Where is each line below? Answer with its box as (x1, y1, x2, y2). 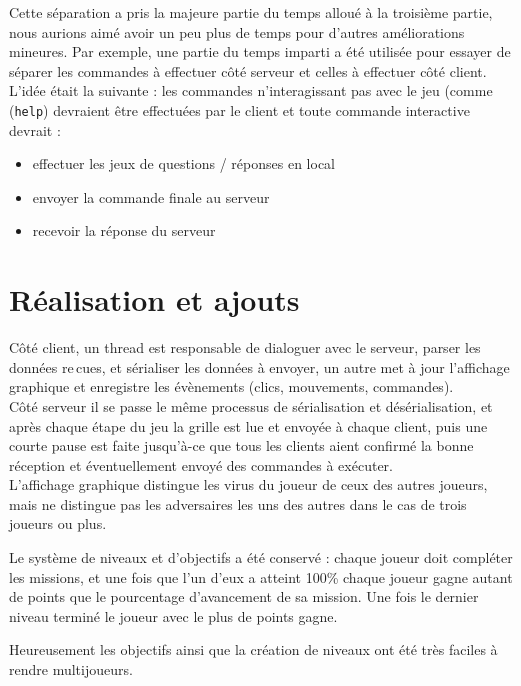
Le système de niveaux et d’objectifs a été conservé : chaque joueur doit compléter (9, 547, 513, 568)
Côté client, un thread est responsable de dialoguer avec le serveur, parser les (9, 337, 481, 358)
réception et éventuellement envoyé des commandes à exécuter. (9, 454, 393, 475)
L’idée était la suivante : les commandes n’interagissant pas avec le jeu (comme (9, 80, 493, 101)
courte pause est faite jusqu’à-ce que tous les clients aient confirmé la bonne (9, 435, 474, 456)
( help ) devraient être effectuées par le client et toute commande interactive (9, 99, 470, 120)
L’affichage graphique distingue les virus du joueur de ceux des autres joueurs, (9, 474, 488, 495)
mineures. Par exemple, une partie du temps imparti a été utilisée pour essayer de (9, 41, 511, 62)
